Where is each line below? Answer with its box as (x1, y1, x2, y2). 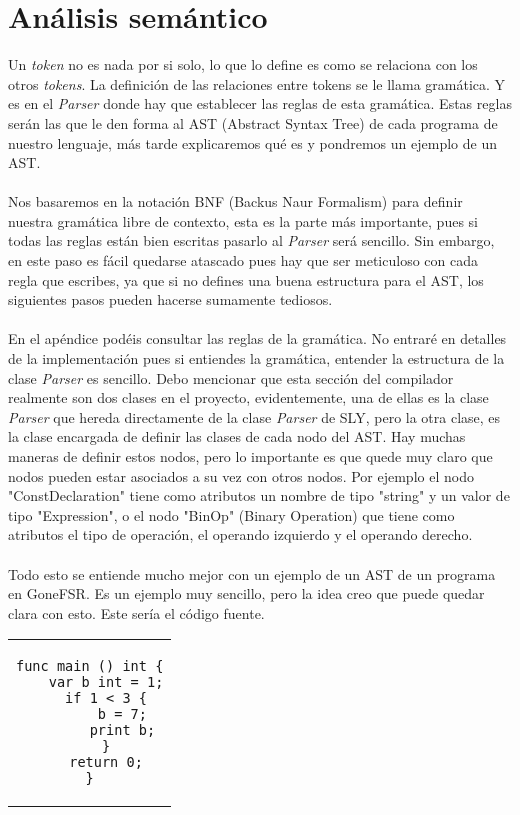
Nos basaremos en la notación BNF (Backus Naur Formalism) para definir (8, 191, 463, 212)
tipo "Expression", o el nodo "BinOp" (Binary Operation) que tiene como (8, 504, 455, 525)
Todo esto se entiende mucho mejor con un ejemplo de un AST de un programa (8, 563, 496, 584)
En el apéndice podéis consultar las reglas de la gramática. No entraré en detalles (8, 328, 507, 349)
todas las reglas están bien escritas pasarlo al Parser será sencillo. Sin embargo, (8, 230, 495, 251)
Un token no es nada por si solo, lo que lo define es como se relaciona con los (8, 54, 478, 75)
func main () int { (16, 658, 164, 675)
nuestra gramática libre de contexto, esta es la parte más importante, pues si (8, 210, 478, 231)
